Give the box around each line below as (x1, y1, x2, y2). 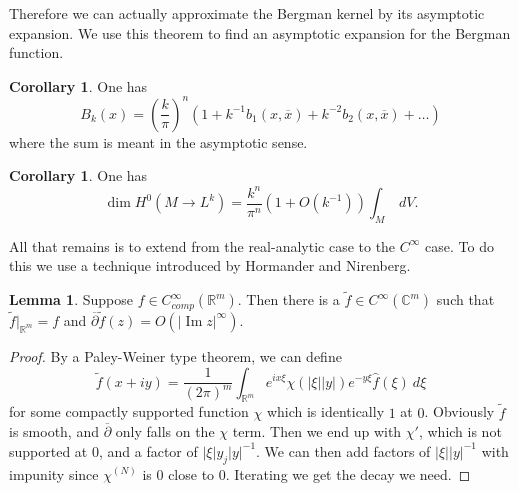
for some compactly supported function (9, 401, 249, 422)
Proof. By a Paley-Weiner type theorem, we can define (9, 345, 342, 366)
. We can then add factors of (256, 440, 431, 461)
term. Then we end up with (232, 421, 402, 442)
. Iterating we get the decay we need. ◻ (225, 463, 471, 484)
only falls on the (115, 421, 215, 442)
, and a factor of (98, 440, 198, 461)
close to (168, 463, 215, 484)
